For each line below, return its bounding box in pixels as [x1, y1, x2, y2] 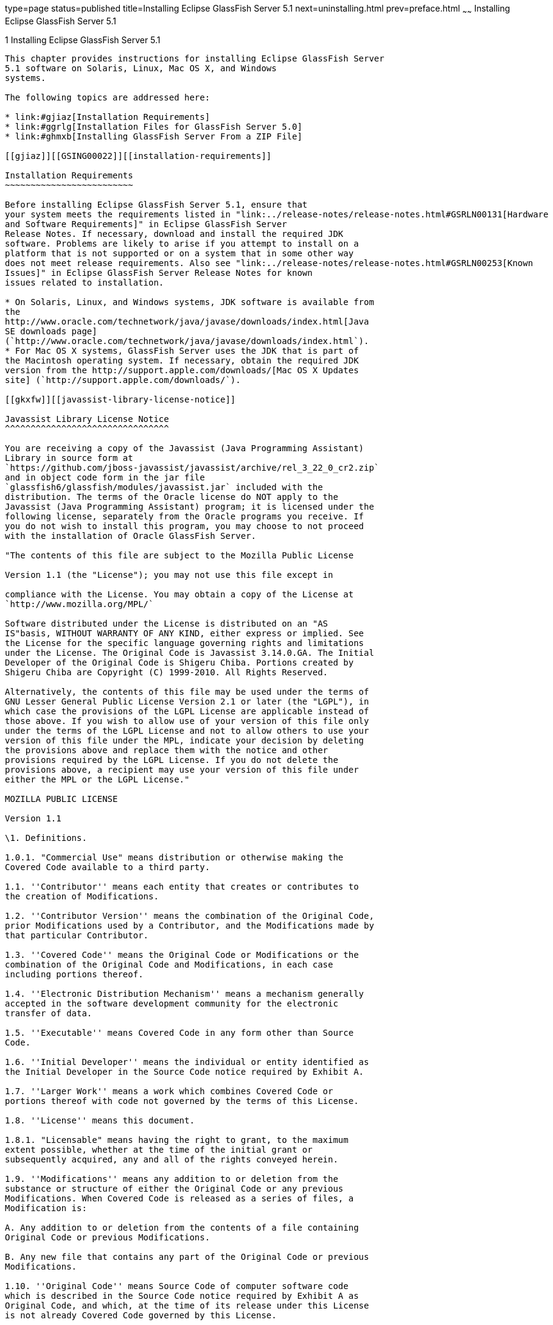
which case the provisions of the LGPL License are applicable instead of [5, 706, 369, 716]
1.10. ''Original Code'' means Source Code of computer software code [5, 1281, 349, 1291]
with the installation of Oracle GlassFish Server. [5, 530, 257, 541]
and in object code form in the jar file [5, 472, 205, 482]
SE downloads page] [5, 326, 97, 336]
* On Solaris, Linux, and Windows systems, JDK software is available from [5, 297, 374, 307]
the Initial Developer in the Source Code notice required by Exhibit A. [5, 1066, 364, 1077]
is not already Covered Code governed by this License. [5, 1310, 277, 1320]
